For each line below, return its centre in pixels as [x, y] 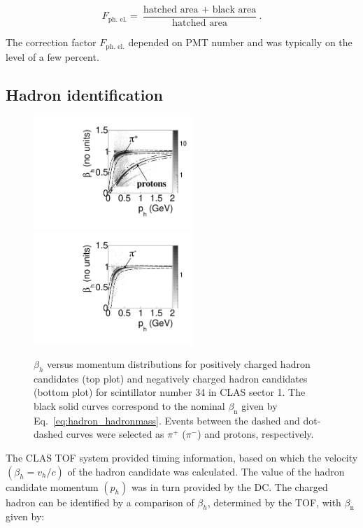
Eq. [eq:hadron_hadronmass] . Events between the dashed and [167, 420]
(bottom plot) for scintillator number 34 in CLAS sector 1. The [170, 392]
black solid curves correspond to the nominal [129, 405]
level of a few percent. [52, 56]
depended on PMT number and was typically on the [240, 42]
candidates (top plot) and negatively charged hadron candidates [171, 378]
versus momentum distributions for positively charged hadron [179, 364]
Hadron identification [85, 94]
